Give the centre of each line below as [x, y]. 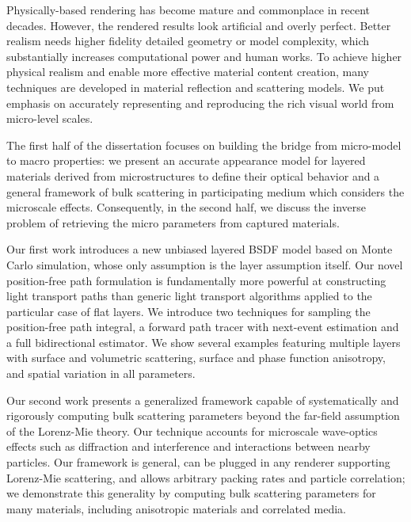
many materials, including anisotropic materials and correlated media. [177, 508]
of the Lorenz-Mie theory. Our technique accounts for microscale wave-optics [192, 431]
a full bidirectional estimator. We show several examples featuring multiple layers [204, 342]
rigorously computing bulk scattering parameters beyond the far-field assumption [203, 415]
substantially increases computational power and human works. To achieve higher [204, 56]
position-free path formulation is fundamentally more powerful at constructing [196, 280]
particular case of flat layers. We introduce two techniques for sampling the [188, 311]
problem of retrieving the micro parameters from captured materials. [173, 222]
